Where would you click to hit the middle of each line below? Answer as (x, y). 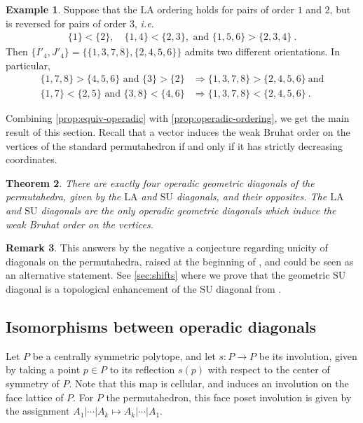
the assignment (38, 411)
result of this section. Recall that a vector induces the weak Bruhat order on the (178, 132)
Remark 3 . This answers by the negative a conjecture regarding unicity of (167, 248)
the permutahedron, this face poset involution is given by (229, 397)
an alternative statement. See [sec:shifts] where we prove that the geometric (168, 275)
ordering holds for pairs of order (226, 9)
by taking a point (43, 369)
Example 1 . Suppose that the (71, 9)
